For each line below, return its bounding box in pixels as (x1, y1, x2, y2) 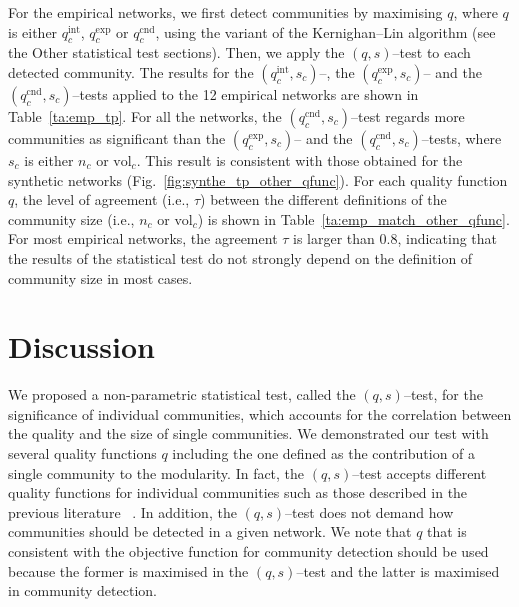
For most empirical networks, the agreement (8, 228, 278, 249)
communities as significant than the (8, 127, 226, 148)
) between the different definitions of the (200, 189, 447, 210)
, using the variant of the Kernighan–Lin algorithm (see (155, 21, 496, 42)
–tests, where (421, 127, 502, 148)
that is (427, 521, 467, 542)
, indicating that (397, 228, 498, 249)
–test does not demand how (285, 501, 454, 522)
